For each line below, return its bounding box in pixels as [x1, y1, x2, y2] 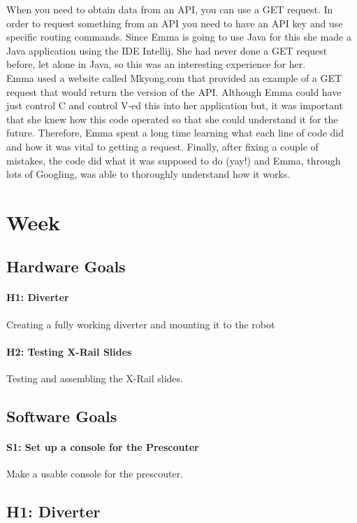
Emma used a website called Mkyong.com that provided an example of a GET [6, 70, 342, 85]
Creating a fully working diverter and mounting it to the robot [6, 316, 275, 331]
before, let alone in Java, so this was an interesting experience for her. [6, 57, 306, 71]
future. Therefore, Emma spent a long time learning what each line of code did [6, 125, 344, 140]
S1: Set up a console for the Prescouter [6, 440, 199, 454]
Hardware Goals [6, 256, 126, 277]
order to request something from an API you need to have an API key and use [6, 15, 343, 30]
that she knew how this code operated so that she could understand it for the [6, 111, 338, 126]
